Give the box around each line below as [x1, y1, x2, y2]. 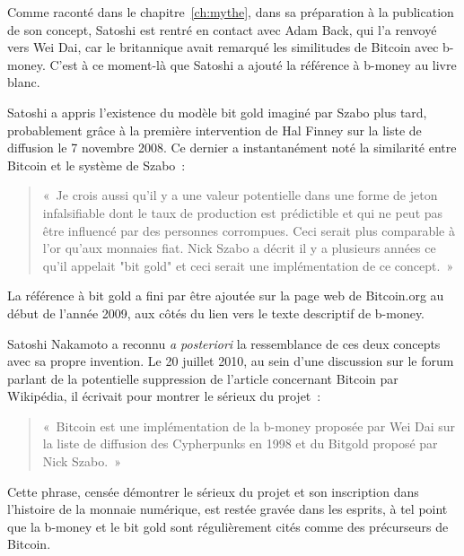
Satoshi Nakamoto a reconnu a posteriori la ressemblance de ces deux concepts [7, 334, 441, 352]
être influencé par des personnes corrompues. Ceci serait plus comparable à [42, 221, 455, 239]
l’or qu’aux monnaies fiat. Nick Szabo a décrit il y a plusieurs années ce [42, 239, 436, 257]
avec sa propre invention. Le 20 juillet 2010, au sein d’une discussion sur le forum [7, 352, 454, 370]
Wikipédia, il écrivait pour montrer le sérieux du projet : [7, 387, 321, 405]
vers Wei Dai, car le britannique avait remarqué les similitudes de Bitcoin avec [7, 38, 439, 56]
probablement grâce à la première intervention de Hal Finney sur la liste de [7, 120, 422, 139]
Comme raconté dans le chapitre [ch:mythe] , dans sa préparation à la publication [7, 3, 454, 21]
